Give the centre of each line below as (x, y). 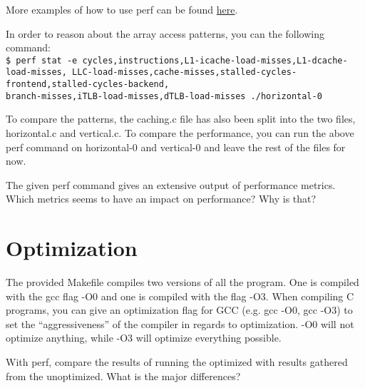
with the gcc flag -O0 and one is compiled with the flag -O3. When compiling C (180, 296)
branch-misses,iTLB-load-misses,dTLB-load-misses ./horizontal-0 (164, 96)
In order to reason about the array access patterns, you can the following (165, 33)
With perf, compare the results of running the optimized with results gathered (177, 362)
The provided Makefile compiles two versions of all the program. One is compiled (182, 282)
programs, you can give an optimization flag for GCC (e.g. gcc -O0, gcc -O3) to (179, 310)
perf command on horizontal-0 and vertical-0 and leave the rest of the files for (176, 147)
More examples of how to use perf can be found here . (122, 9)
